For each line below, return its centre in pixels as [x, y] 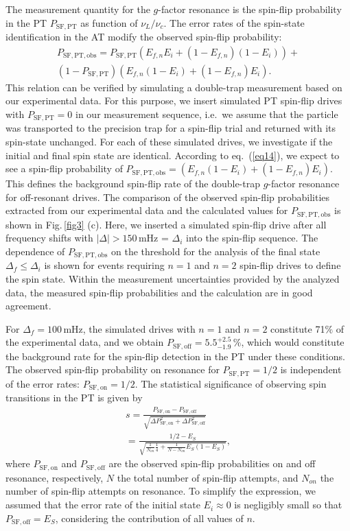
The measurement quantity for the [78, 9]
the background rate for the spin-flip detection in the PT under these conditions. [175, 356]
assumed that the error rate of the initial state [103, 505]
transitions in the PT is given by [74, 398]
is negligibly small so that [288, 505]
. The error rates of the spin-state [234, 22]
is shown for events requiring [104, 265]
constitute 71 [298, 328]
